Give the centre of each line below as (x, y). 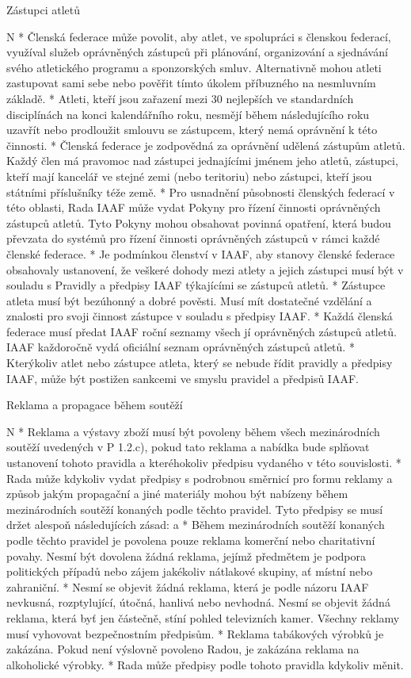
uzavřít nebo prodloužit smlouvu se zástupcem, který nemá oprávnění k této (192, 130)
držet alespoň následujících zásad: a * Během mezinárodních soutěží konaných (196, 525)
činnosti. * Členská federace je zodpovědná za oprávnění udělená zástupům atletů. (206, 145)
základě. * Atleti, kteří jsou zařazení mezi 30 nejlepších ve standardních (180, 98)
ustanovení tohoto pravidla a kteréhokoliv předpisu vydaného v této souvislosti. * (204, 463)
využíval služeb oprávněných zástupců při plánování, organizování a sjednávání (197, 52)
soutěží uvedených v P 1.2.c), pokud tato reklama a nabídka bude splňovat (188, 447)
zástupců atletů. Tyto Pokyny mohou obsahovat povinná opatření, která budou (199, 222)
